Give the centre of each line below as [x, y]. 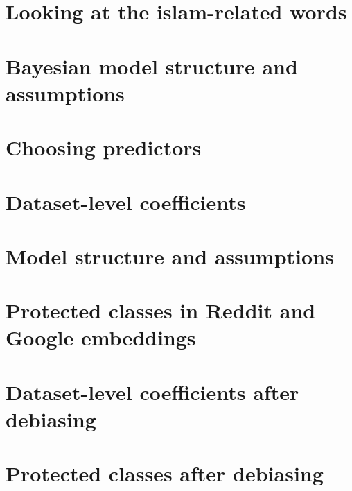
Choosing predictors [104, 147]
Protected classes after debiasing [165, 473]
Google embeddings [101, 337]
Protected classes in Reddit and [161, 310]
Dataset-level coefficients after [152, 391]
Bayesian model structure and [152, 66]
